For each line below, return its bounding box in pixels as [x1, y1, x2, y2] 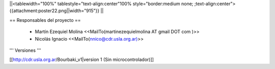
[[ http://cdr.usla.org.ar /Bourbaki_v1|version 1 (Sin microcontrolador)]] [9, 56, 154, 63]
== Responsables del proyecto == [9, 17, 81, 23]
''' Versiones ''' [9, 47, 41, 53]
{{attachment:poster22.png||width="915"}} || [9, 8, 104, 14]
